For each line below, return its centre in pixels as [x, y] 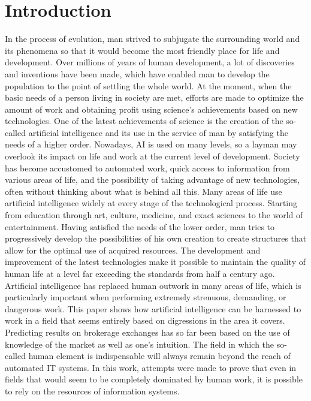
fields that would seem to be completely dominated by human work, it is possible [154, 379]
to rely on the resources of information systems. [92, 391]
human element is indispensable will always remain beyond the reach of [159, 356]
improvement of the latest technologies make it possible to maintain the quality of [155, 262]
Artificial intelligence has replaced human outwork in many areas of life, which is [153, 285]
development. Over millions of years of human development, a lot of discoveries [150, 62]
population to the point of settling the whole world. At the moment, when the [148, 85]
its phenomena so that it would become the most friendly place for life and [142, 50]
